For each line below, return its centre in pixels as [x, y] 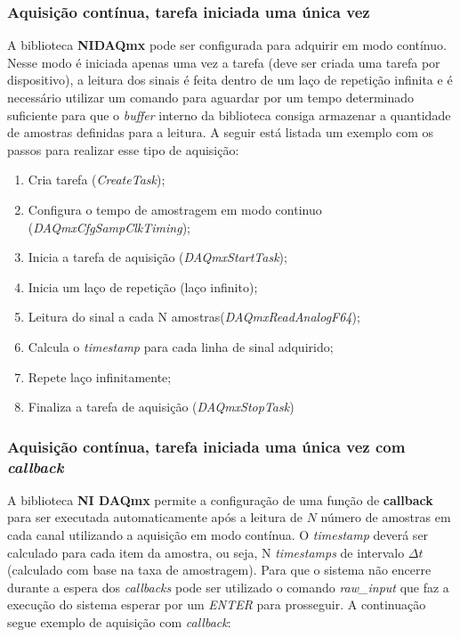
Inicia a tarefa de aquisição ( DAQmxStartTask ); [157, 257]
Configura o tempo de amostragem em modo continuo [175, 209]
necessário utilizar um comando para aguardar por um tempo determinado [211, 97]
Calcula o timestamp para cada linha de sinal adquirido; [181, 346]
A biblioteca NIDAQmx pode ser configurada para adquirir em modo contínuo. [227, 45]
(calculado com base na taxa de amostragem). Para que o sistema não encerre [219, 570]
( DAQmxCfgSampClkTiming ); [109, 227]
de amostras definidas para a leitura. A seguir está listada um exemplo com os [220, 132]
